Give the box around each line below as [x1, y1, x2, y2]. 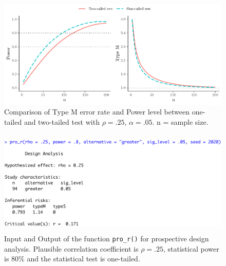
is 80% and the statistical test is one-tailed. [4, 253, 140, 264]
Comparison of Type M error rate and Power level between [4, 106, 190, 117]
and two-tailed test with [24, 116, 100, 127]
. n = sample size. [152, 116, 209, 127]
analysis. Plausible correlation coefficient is [4, 243, 139, 254]
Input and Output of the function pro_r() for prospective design [4, 233, 209, 244]
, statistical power [163, 243, 219, 254]
